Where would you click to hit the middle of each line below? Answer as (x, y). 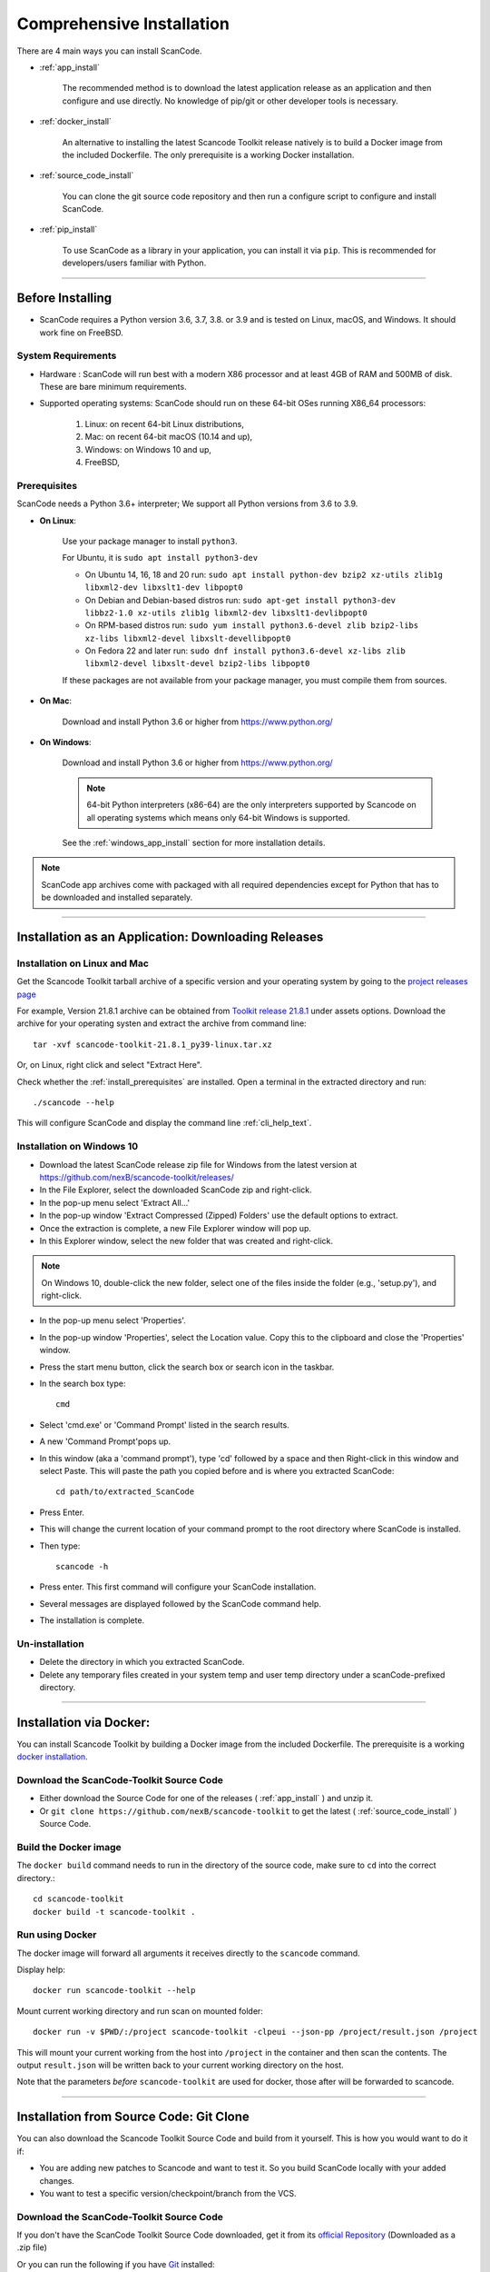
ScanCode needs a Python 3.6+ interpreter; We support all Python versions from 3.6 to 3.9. (187, 503)
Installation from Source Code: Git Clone (133, 2117)
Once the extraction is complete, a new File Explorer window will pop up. (176, 1228)
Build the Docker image (69, 1848)
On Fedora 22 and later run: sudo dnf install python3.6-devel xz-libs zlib (245, 651)
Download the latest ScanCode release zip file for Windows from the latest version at (198, 1164)
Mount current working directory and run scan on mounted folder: (140, 2011)
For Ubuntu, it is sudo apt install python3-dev (160, 558)
